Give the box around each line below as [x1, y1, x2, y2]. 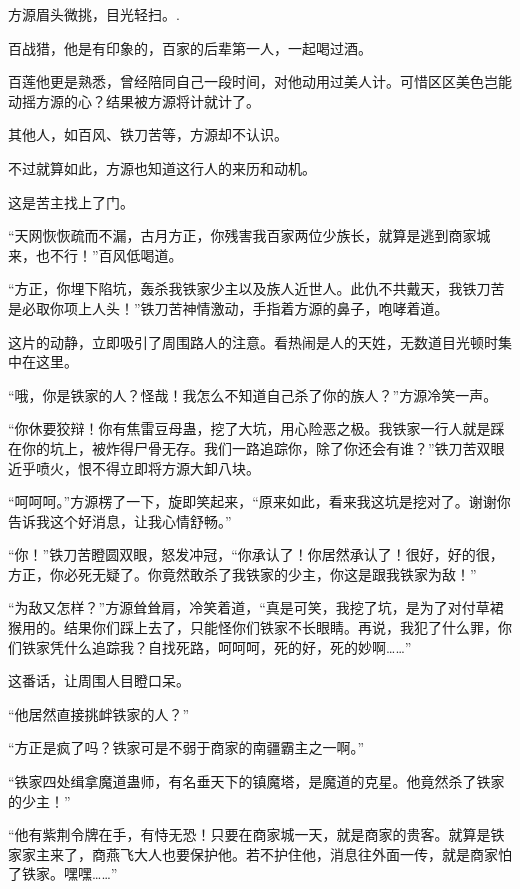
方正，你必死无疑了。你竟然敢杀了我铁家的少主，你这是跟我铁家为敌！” [8, 563, 477, 584]
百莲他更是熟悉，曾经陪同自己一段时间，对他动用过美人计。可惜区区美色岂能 [8, 71, 512, 92]
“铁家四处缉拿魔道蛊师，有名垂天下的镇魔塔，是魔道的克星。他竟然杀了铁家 [8, 771, 505, 792]
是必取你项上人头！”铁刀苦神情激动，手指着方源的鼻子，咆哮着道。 [8, 297, 449, 318]
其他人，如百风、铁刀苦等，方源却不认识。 [8, 124, 288, 145]
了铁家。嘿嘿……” [8, 863, 118, 884]
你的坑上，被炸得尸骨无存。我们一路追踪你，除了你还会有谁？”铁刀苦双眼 [21, 437, 505, 458]
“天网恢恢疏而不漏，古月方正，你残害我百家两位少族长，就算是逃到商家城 [8, 225, 491, 246]
